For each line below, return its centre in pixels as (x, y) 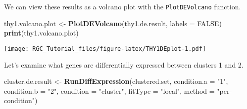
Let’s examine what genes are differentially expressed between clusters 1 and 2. (124, 64)
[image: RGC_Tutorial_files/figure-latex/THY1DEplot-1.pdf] (105, 49)
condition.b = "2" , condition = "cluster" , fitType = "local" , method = (109, 91)
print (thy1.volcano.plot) (41, 33)
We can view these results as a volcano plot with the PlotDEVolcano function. (123, 6)
